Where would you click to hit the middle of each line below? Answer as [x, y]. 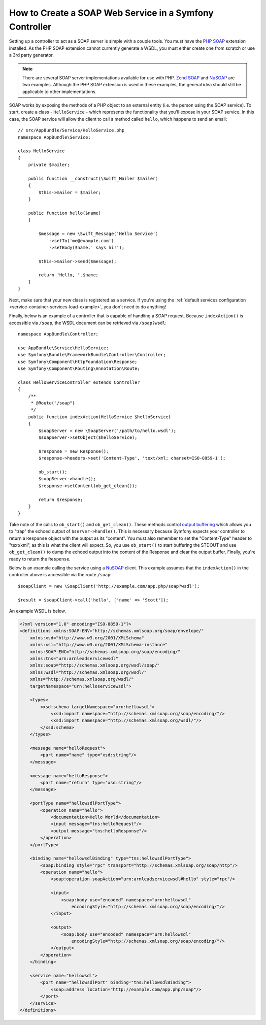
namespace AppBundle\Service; [54, 137]
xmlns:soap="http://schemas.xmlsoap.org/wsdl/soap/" [95, 665]
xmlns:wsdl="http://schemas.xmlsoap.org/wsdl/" [88, 672]
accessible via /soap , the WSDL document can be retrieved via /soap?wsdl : [88, 323]
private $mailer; [49, 165]
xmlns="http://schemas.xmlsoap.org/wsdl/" [82, 679]
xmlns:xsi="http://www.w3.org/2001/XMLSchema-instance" [99, 645]
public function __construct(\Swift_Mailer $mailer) [93, 178]
